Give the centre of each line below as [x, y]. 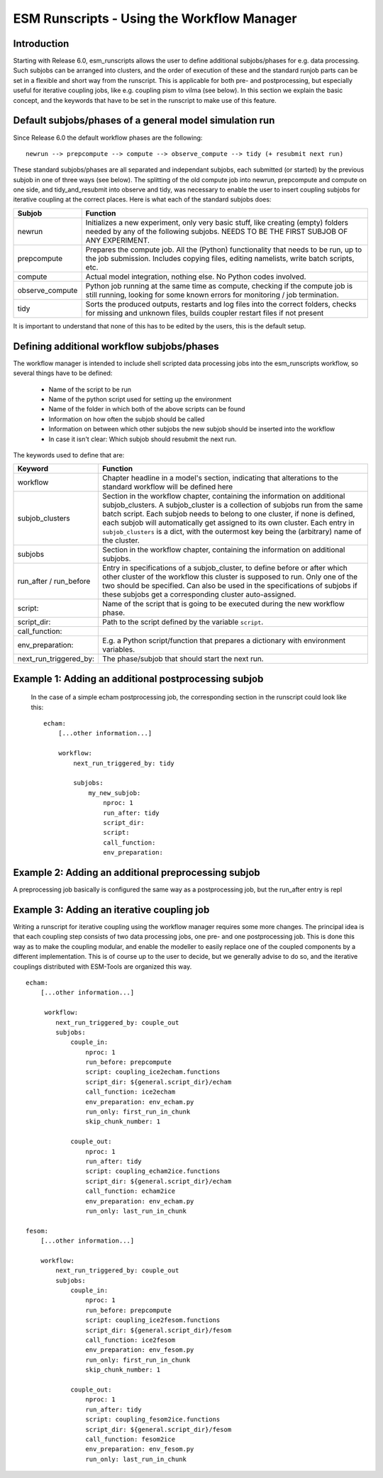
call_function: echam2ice [131, 1191]
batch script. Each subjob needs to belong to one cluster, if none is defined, [229, 514]
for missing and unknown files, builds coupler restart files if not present [205, 313]
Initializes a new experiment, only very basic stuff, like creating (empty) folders [217, 222]
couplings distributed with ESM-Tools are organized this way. [102, 966]
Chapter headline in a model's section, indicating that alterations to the [220, 478]
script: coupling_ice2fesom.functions [153, 1320]
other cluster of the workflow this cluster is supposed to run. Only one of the [230, 577]
